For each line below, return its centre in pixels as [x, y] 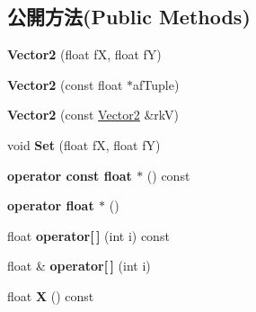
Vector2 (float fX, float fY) [84, 54]
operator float [51, 205]
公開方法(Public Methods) [129, 17]
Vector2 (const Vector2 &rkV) [93, 115]
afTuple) [156, 84]
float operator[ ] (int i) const [88, 235]
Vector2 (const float [65, 84]
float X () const [51, 295]
